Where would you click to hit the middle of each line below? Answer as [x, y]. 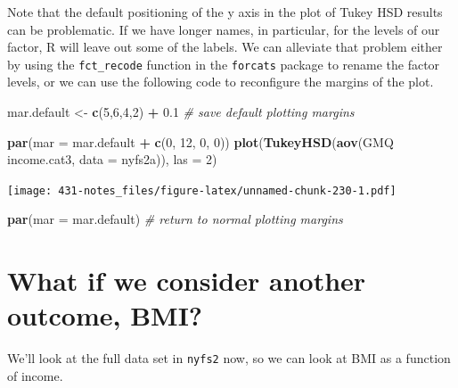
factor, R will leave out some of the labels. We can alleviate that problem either [225, 47]
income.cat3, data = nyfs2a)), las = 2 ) [112, 159]
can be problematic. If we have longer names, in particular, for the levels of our [224, 29]
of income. [35, 376]
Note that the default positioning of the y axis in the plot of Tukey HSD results [225, 12]
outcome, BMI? [105, 315]
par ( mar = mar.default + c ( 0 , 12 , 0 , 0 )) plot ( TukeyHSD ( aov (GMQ [200, 141]
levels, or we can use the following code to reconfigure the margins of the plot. [221, 82]
